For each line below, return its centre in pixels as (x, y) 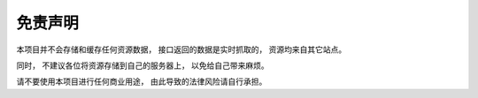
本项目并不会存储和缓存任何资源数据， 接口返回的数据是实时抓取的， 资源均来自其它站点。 (181, 49)
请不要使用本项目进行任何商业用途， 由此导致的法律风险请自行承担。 (142, 82)
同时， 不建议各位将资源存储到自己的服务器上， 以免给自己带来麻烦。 (143, 65)
